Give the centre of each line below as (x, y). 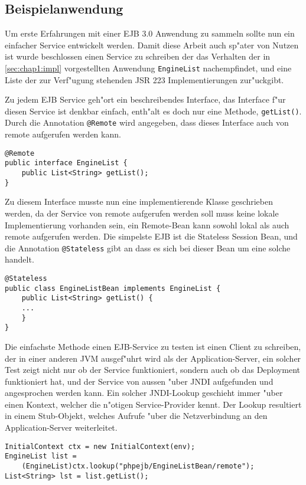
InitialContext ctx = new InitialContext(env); (100, 446)
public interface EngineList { (66, 163)
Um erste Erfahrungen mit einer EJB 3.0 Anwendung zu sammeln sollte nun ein (150, 33)
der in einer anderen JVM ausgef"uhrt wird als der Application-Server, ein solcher (153, 358)
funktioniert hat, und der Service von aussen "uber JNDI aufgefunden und (139, 381)
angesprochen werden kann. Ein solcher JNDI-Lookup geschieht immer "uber (144, 393)
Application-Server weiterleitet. (61, 427)
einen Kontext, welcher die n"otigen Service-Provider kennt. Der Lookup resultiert (153, 404)
